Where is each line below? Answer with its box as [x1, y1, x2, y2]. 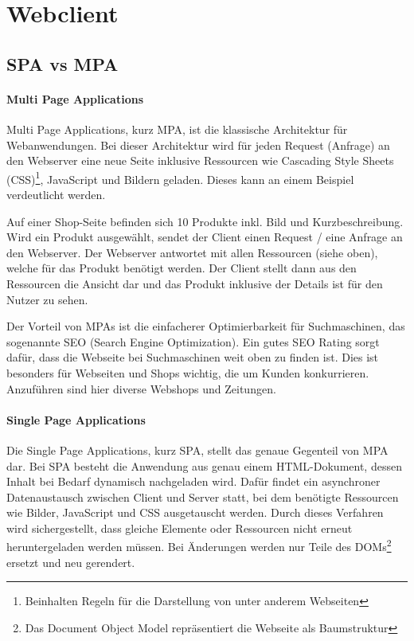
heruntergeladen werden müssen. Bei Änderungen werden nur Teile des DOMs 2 [6, 536, 392, 555]
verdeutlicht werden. [6, 186, 106, 202]
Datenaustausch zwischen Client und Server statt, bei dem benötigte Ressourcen [6, 488, 399, 505]
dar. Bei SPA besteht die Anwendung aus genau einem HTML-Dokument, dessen [6, 457, 402, 474]
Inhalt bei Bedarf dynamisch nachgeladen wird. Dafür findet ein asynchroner [6, 473, 381, 490]
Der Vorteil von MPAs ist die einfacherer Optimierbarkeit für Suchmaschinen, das [6, 318, 405, 334]
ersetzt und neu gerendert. [6, 553, 135, 570]
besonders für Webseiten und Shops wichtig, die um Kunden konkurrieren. [6, 364, 369, 381]
